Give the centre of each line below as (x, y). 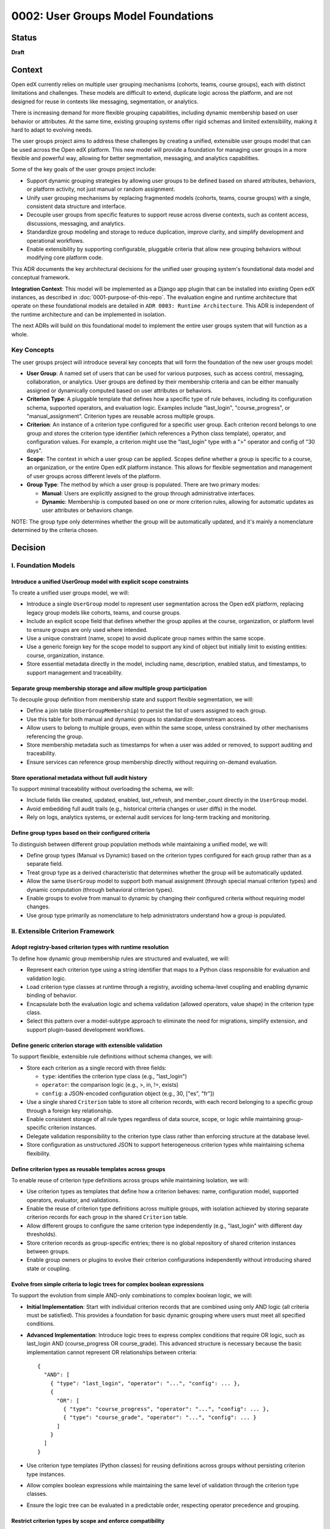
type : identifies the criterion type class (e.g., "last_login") (115, 1076)
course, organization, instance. (66, 655)
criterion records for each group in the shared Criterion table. (107, 1217)
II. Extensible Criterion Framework (63, 931)
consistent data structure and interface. (76, 206)
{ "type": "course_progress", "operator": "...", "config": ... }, (166, 1409)
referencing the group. (55, 736)
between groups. (48, 1251)
